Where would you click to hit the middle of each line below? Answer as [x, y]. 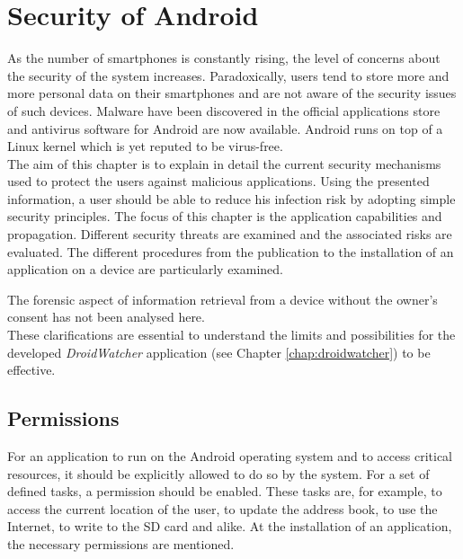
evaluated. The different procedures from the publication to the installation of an [231, 251]
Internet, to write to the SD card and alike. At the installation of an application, [230, 526]
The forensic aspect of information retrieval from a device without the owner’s [223, 299]
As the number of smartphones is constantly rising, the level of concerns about [224, 58]
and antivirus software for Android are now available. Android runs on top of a [225, 128]
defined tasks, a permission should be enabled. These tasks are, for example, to [225, 491]
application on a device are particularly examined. [145, 269]
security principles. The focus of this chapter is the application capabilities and [225, 216]
